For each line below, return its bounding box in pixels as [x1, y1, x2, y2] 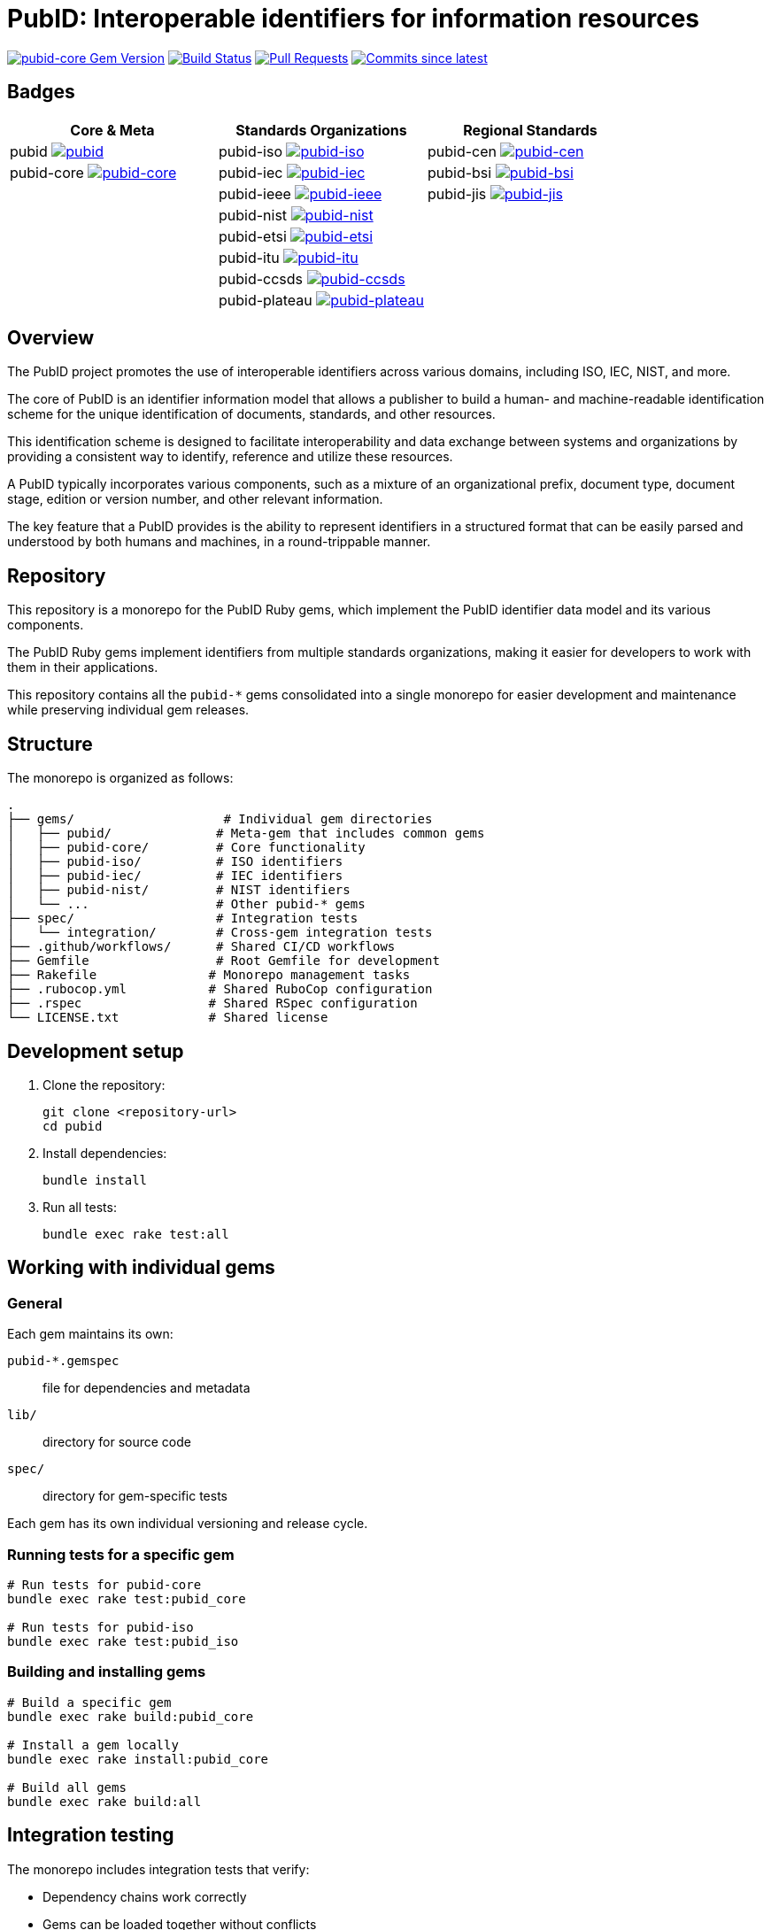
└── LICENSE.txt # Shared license [7, 1010, 328, 1025]
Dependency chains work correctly [42, 1888, 247, 1904]
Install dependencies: [42, 1145, 167, 1161]
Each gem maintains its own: [7, 1326, 173, 1342]
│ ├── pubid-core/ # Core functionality [7, 840, 366, 855]
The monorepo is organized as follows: [7, 770, 234, 786]
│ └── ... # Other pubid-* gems [7, 897, 366, 912]
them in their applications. [7, 660, 158, 675]
